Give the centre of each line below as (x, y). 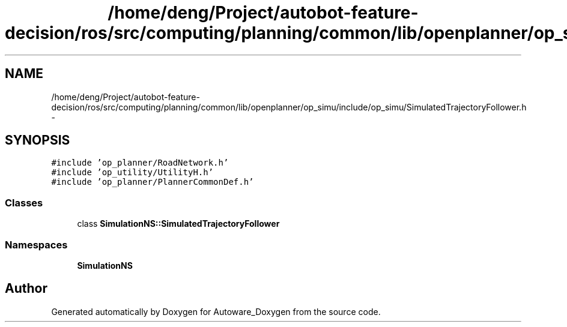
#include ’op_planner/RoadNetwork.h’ (140, 163)
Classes (24, 202)
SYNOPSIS (38, 140)
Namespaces (36, 244)
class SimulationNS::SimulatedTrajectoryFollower (178, 224)
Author (26, 289)
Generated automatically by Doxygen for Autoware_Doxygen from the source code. (216, 311)
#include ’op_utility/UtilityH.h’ (132, 172)
